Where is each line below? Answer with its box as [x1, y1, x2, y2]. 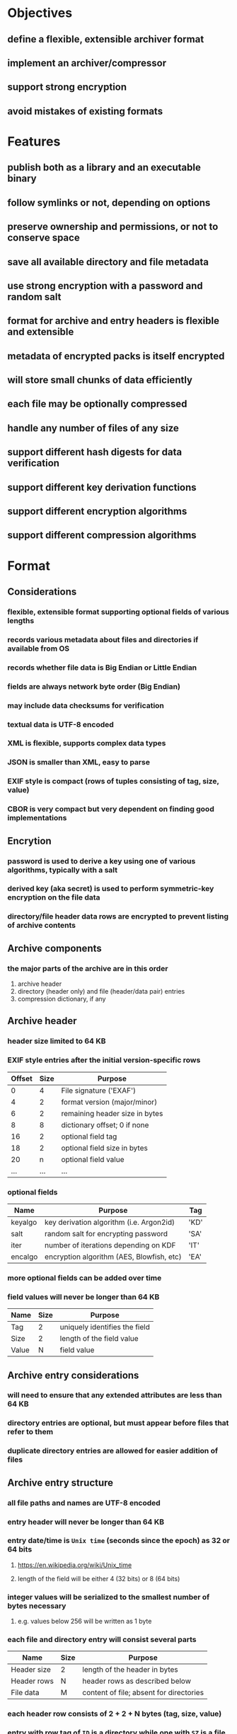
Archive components [7, 942, 103, 954]
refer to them [7, 1427, 54, 1437]
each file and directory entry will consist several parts [7, 1635, 197, 1645]
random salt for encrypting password [45, 1228, 168, 1238]
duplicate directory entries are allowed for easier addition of [7, 1446, 218, 1456]
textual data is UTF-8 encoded [7, 719, 115, 729]
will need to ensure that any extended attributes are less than [7, 1390, 222, 1400]
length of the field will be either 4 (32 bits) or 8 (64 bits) [17, 1574, 180, 1583]
